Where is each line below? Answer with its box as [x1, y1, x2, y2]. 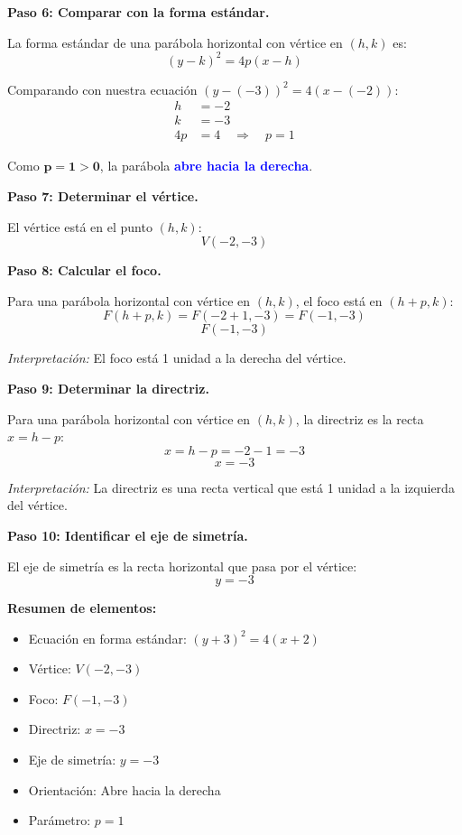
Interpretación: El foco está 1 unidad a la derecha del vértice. [7, 348, 346, 367]
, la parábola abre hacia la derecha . [99, 156, 313, 175]
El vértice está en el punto [7, 217, 152, 236]
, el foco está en [295, 291, 383, 310]
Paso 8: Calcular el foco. [7, 261, 162, 280]
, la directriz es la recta [295, 409, 424, 428]
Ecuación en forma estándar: [28, 628, 187, 647]
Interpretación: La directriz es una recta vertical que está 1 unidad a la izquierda [7, 478, 455, 496]
